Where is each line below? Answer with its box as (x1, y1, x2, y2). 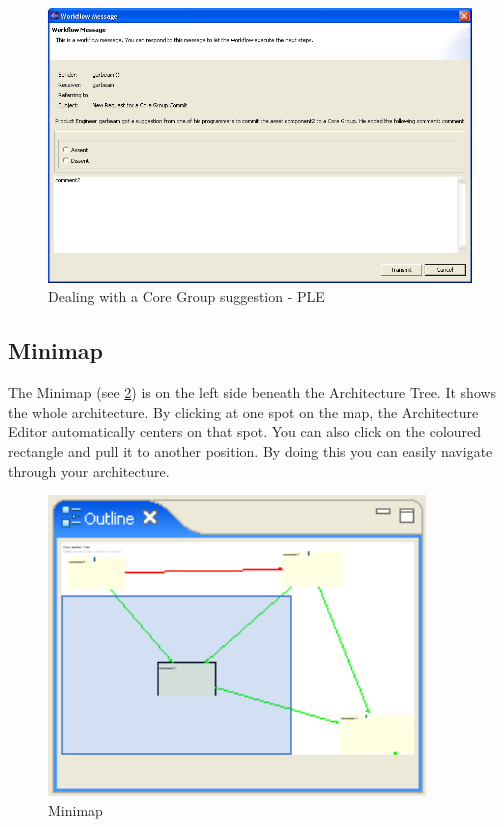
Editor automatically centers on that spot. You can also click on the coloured (8, 421, 482, 442)
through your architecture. (8, 460, 170, 481)
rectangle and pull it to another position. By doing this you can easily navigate (8, 441, 493, 462)
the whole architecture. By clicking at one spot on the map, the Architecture (8, 401, 479, 422)
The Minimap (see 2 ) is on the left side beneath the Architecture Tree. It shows (8, 382, 497, 403)
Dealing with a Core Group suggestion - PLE (48, 286, 325, 307)
